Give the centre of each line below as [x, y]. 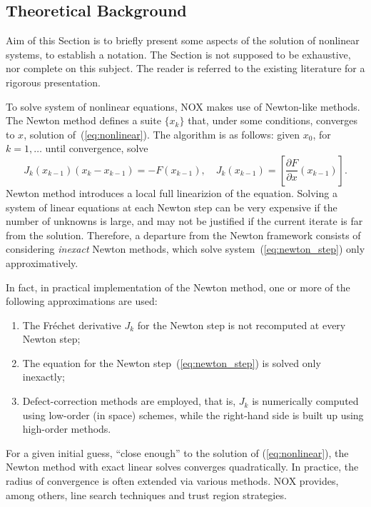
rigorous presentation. [53, 82]
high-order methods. [67, 429]
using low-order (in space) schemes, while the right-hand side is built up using [193, 415]
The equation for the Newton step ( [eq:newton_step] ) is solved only [172, 362]
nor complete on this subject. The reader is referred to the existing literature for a [185, 68]
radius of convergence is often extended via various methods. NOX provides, [172, 481]
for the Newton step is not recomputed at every [242, 325]
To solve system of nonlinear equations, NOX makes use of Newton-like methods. [183, 106]
